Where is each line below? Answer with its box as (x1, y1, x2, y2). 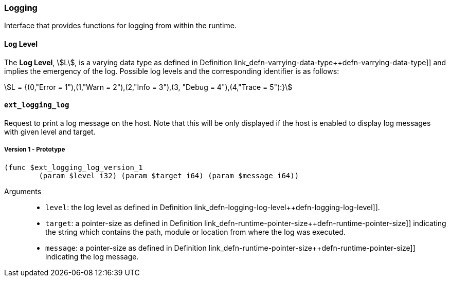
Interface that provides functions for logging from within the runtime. (4, 21, 237, 30)
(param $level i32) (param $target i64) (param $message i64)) (39, 171, 299, 180)
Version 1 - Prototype (4, 146, 65, 154)
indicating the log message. (45, 252, 139, 261)
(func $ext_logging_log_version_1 (4, 163, 143, 172)
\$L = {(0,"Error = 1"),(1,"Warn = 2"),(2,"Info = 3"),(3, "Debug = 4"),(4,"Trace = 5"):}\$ (4, 82, 293, 91)
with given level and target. (4, 127, 96, 136)
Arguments (4, 186, 42, 196)
